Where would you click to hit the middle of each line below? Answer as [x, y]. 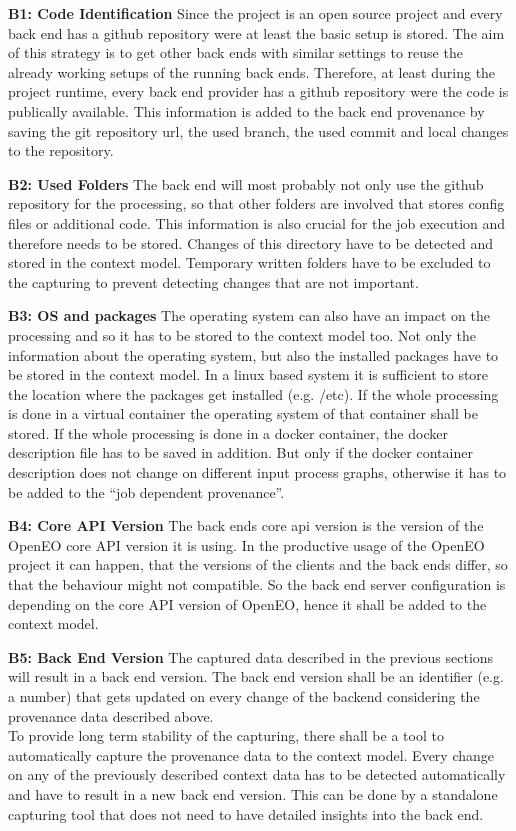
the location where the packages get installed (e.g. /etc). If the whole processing [253, 393]
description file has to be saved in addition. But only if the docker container [240, 452]
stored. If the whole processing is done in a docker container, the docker [228, 432]
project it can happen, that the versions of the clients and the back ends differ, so [258, 564]
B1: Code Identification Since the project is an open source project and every [255, 13]
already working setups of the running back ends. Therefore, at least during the [252, 71]
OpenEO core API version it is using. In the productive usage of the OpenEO [246, 544]
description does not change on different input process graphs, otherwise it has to [257, 472]
